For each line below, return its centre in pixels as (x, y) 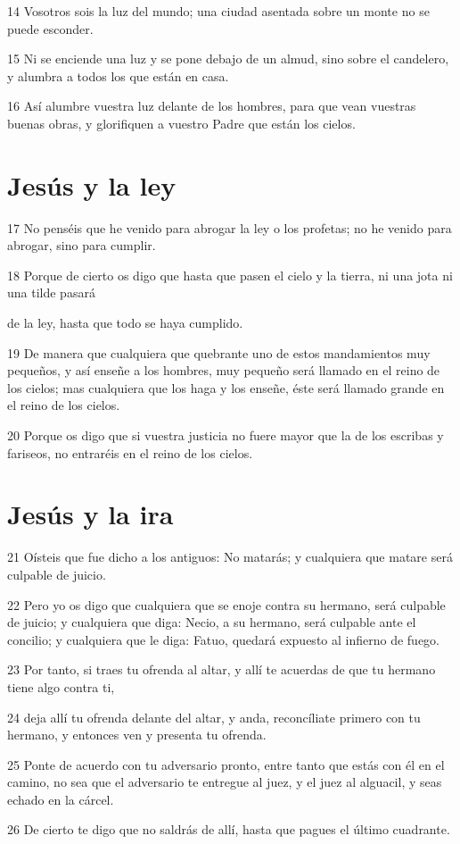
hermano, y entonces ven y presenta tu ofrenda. (137, 735)
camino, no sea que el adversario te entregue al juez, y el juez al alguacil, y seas (225, 782)
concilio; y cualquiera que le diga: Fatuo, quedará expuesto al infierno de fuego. (223, 639)
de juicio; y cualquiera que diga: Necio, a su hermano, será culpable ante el (212, 622)
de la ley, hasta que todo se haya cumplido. (125, 323)
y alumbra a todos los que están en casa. (118, 75)
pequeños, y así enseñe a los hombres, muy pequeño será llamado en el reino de (224, 370)
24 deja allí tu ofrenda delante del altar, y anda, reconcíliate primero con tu (214, 717)
